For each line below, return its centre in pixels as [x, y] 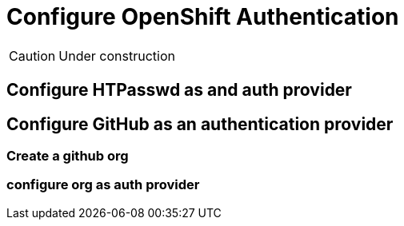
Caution [32, 56]
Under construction [117, 56]
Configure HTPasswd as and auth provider [179, 90]
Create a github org [68, 156]
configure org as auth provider [103, 185]
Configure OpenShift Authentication [203, 17]
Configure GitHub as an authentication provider [200, 124]
